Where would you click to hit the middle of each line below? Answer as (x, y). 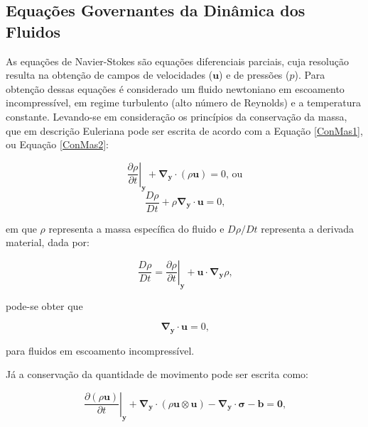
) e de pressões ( (254, 75)
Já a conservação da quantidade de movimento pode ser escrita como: (157, 374)
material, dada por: (48, 242)
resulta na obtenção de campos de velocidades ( (109, 75)
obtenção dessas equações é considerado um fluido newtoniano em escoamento (175, 88)
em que (21, 228)
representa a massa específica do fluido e (136, 228)
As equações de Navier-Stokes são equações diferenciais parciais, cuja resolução (177, 61)
